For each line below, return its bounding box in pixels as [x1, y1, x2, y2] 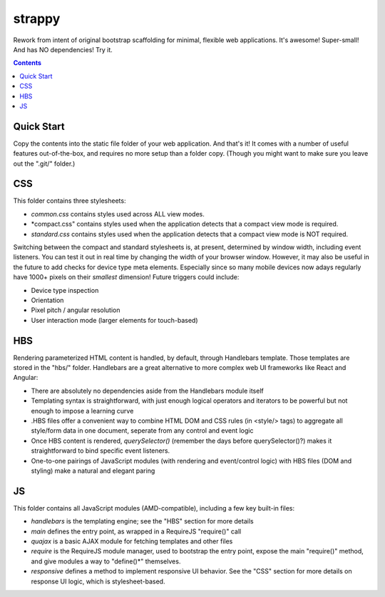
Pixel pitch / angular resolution [31, 306, 120, 314]
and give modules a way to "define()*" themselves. [31, 557, 181, 566]
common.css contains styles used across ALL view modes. [31, 209, 205, 218]
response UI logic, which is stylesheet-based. [31, 577, 165, 586]
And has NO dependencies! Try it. [13, 45, 113, 54]
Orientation [31, 296, 64, 304]
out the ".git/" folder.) [13, 159, 76, 168]
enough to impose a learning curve [31, 406, 134, 415]
